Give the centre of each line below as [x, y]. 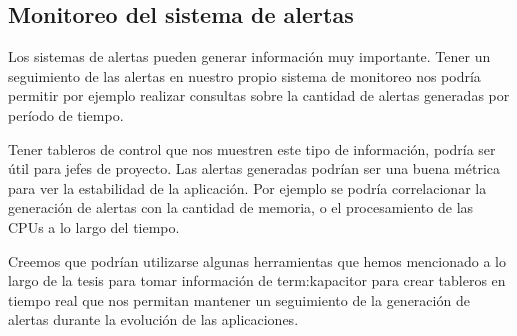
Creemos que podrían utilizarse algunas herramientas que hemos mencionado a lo [257, 260]
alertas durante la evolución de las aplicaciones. [153, 319]
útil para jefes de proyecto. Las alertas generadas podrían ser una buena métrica [254, 168]
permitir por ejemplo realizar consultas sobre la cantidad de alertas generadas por [259, 95]
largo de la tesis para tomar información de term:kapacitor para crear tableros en [257, 280]
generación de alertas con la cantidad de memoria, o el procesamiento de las [241, 207]
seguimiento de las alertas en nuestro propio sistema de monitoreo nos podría [244, 75]
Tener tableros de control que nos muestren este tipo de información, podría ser [252, 148]
